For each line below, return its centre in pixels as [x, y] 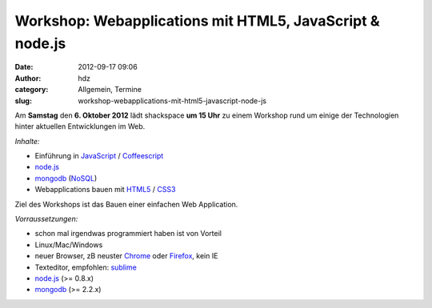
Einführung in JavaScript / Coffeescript [99, 156]
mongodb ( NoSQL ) [66, 178]
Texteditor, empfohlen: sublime [86, 267]
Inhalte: [27, 141]
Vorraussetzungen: [46, 219]
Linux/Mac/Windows [69, 245]
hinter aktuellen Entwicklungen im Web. [80, 126]
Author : [28, 78]
